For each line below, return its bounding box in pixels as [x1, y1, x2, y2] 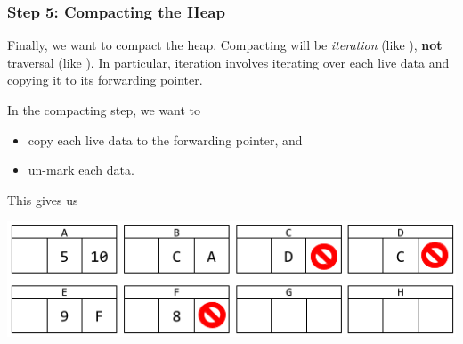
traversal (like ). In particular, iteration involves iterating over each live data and [7, 53, 450, 71]
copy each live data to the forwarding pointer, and [28, 130, 303, 149]
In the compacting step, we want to [7, 101, 201, 119]
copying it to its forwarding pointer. [7, 70, 203, 89]
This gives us [7, 190, 78, 209]
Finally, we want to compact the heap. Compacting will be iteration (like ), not [7, 36, 443, 54]
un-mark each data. [28, 160, 134, 179]
